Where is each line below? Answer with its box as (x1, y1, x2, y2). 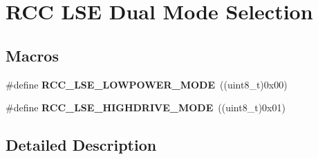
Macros (6, 44, 59, 66)
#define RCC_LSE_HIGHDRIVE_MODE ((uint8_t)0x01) (6, 100, 286, 115)
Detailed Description (6, 134, 157, 156)
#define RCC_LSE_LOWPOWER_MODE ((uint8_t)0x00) (6, 77, 288, 91)
